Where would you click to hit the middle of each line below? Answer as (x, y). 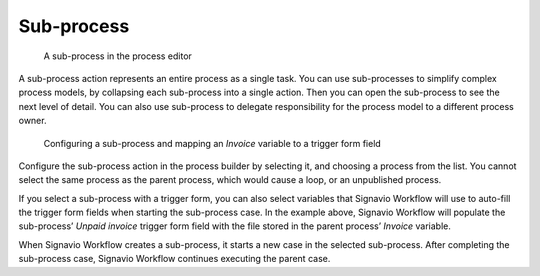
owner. (32, 121)
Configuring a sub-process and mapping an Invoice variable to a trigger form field (212, 143)
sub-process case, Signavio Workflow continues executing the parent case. (174, 259)
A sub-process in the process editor (117, 56)
